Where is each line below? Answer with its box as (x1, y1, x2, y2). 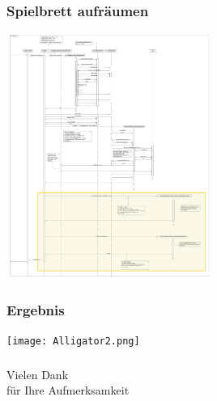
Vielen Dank (6, 365, 69, 382)
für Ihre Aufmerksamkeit (6, 382, 130, 399)
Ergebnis (6, 299, 65, 319)
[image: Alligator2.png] (6, 336, 140, 348)
